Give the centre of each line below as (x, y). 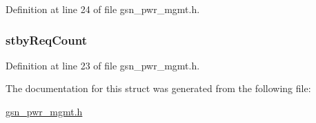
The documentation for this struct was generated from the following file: (158, 88)
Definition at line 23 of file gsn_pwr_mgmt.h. (103, 65)
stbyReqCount (46, 40)
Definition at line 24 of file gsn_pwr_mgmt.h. (103, 9)
